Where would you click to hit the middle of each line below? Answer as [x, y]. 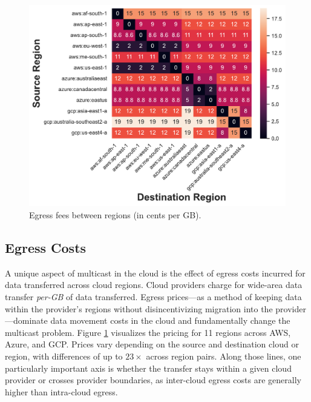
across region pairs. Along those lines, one [224, 356]
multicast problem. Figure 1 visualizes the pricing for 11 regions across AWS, [148, 332]
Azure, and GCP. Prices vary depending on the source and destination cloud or [152, 344]
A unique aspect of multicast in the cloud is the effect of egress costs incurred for [155, 273]
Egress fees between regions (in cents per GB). [115, 215]
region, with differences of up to [64, 356]
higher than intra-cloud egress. [61, 391]
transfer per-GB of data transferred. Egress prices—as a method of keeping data [153, 297]
